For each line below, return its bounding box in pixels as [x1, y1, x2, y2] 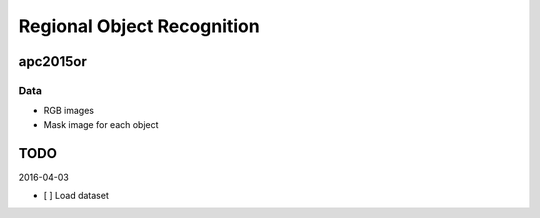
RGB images [43, 105, 95, 117]
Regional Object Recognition [18, 15, 260, 37]
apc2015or [18, 53, 87, 70]
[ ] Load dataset [43, 190, 109, 201]
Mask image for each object [43, 118, 159, 130]
